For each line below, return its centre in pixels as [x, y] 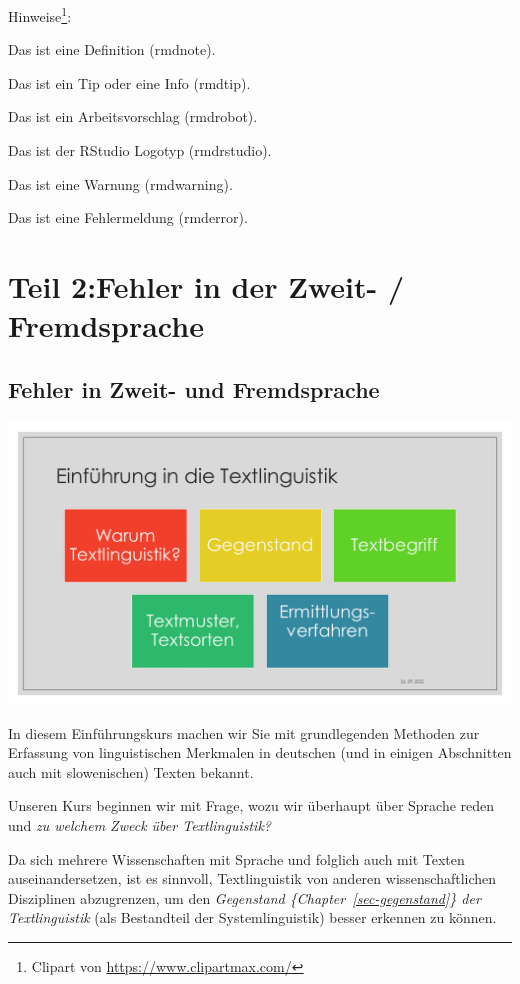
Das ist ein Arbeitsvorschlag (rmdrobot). [133, 116]
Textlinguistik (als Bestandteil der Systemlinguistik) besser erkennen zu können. [252, 917]
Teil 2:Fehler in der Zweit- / [206, 286]
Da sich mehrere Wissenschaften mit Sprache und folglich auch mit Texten [236, 858]
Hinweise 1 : [40, 14]
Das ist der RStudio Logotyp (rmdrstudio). [140, 150]
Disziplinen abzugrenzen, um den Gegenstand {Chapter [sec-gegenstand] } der [244, 897]
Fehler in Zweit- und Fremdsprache [194, 388]
